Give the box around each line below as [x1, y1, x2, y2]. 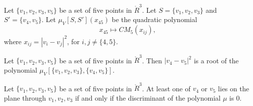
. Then [142, 55, 162, 65]
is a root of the [194, 55, 239, 65]
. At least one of [142, 83, 191, 93]
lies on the [218, 83, 249, 93]
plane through [4, 93, 46, 103]
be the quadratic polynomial [112, 14, 197, 25]
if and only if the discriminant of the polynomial [75, 93, 221, 103]
